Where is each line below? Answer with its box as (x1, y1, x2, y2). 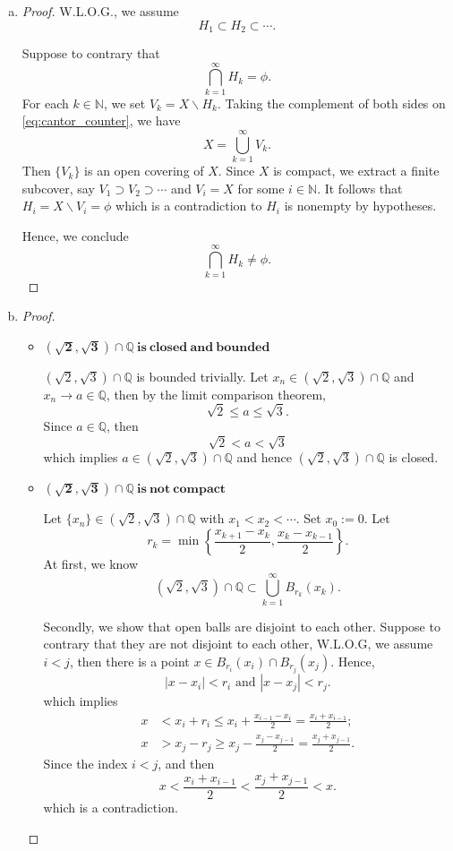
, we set (103, 93, 146, 112)
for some (237, 178, 285, 197)
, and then (158, 753, 215, 772)
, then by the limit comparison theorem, (106, 384, 327, 403)
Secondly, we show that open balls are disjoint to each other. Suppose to (43, 616, 440, 635)
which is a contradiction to (115, 196, 262, 215)
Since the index (43, 753, 128, 772)
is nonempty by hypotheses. (284, 196, 437, 215)
